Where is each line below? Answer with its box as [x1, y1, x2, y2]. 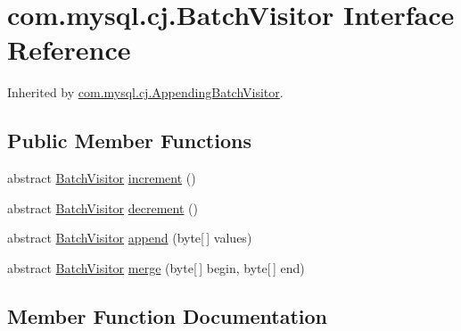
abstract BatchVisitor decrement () [7, 198, 198, 217]
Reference [7, 31, 131, 68]
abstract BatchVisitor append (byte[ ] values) [7, 228, 252, 247]
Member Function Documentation [7, 302, 328, 329]
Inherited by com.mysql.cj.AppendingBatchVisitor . [7, 83, 284, 102]
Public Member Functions [7, 127, 251, 154]
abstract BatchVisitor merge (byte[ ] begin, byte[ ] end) [7, 258, 305, 277]
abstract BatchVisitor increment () [7, 169, 196, 187]
